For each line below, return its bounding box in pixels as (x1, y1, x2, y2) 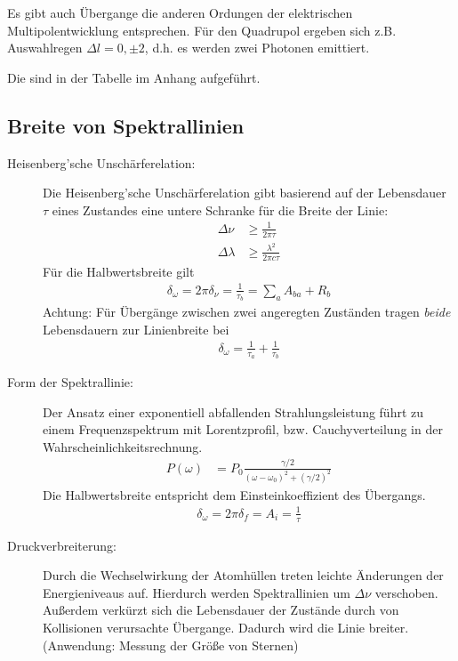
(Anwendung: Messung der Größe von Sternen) (43, 635, 299, 654)
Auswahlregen (7, 38, 83, 57)
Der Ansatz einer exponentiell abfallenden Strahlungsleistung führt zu (43, 402, 424, 421)
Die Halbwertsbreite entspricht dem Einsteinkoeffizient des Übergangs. (43, 485, 426, 504)
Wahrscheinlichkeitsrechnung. (43, 437, 203, 455)
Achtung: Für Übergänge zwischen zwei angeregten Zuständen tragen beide (43, 302, 451, 321)
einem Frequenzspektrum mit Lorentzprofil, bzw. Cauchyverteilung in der (43, 420, 443, 439)
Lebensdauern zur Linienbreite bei (43, 319, 229, 338)
